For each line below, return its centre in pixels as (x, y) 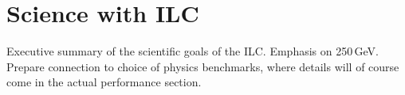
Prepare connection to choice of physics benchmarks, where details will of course (203, 66)
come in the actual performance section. (104, 82)
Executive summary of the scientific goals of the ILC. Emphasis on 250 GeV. (193, 51)
